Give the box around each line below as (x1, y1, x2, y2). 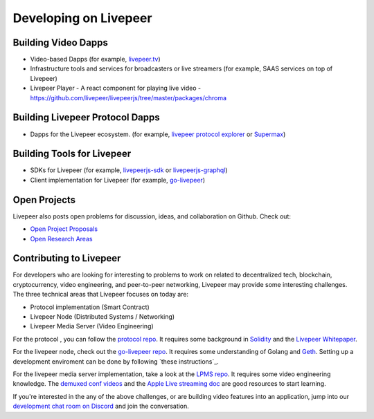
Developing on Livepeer (12, 10, 152, 26)
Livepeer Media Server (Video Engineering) (30, 322, 154, 330)
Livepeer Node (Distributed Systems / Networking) (30, 312, 175, 321)
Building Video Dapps (12, 37, 109, 48)
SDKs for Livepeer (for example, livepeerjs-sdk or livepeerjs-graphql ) (30, 166, 228, 174)
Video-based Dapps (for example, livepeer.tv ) (30, 55, 161, 64)
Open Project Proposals (30, 225, 98, 233)
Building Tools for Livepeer (12, 148, 132, 160)
